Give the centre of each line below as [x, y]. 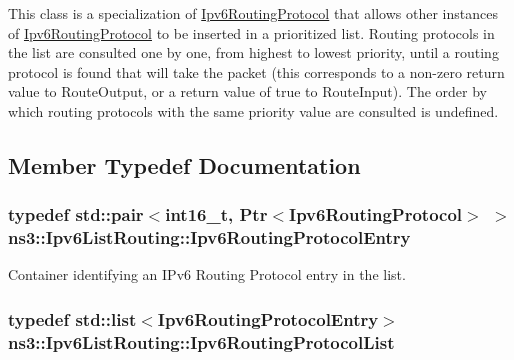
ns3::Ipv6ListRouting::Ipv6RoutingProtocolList [201, 341]
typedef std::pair [76, 214]
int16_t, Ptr [216, 214]
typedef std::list [72, 319]
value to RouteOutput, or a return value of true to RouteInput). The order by [247, 91]
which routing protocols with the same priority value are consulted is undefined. [253, 110]
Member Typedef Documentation [184, 164]
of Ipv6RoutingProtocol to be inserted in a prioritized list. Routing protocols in [251, 32]
